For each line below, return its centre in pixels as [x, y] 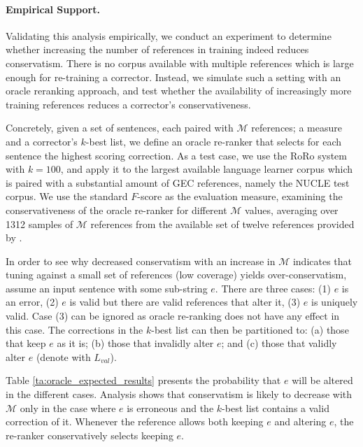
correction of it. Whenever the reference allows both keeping [135, 421]
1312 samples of [40, 223]
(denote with [63, 356]
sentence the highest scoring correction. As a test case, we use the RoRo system [176, 155]
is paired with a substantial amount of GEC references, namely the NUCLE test [178, 182]
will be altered [322, 380]
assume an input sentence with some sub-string [107, 288]
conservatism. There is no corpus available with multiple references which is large [180, 63]
